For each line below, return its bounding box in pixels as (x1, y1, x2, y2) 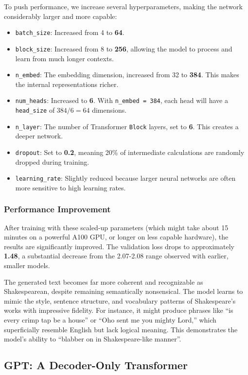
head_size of (15, 105, 55, 115)
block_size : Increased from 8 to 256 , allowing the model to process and (15, 43, 232, 53)
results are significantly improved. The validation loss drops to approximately (4, 241, 234, 251)
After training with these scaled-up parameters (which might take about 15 (4, 222, 229, 232)
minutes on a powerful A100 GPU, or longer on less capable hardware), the (4, 232, 229, 242)
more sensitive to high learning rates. (15, 182, 126, 192)
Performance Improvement (4, 203, 111, 215)
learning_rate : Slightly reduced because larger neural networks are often (15, 173, 236, 183)
